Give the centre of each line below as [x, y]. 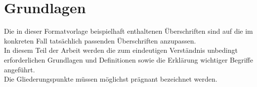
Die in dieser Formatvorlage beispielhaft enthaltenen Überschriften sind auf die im [128, 31]
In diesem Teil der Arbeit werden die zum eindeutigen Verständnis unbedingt [121, 50]
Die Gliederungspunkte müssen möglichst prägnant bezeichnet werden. [111, 79]
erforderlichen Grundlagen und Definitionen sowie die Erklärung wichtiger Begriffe [128, 59]
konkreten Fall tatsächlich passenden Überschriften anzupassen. [100, 40]
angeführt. [20, 69]
